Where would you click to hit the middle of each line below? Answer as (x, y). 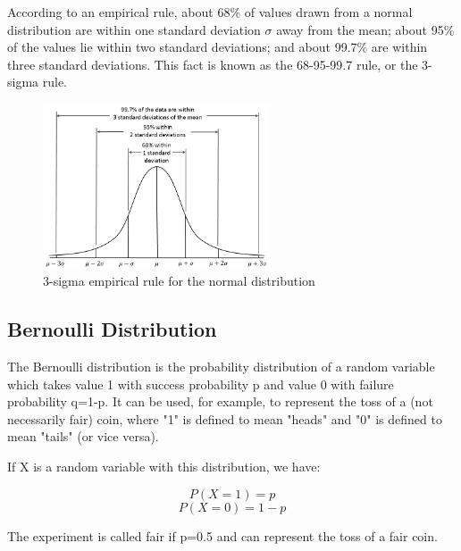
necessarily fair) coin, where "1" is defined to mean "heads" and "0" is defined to (225, 418)
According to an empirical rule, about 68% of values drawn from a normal (210, 12)
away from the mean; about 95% (365, 29)
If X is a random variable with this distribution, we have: (164, 466)
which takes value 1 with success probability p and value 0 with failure (201, 384)
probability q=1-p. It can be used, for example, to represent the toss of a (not (220, 401)
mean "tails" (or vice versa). (83, 436)
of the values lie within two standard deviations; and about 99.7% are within (218, 47)
